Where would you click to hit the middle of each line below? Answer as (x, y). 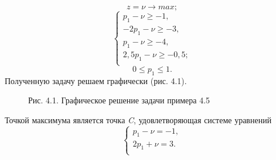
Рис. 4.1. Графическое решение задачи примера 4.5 (119, 100)
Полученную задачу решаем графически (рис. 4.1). (96, 80)
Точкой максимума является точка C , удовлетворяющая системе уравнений (138, 119)
